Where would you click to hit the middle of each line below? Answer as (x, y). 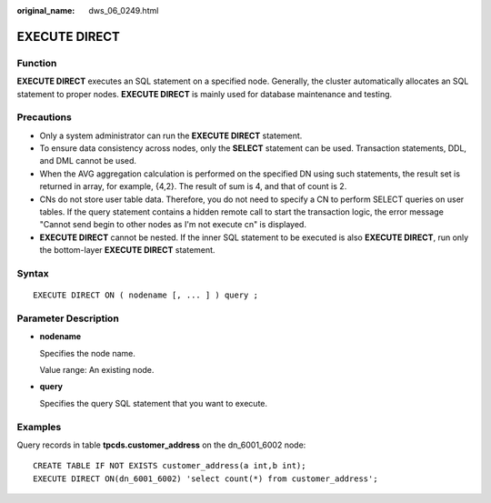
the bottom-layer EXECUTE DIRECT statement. (127, 250)
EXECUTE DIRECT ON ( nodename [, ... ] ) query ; (146, 295)
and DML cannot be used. (88, 161)
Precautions (44, 117)
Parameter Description (68, 318)
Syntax (33, 273)
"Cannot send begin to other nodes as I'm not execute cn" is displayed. (173, 225)
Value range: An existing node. (97, 370)
